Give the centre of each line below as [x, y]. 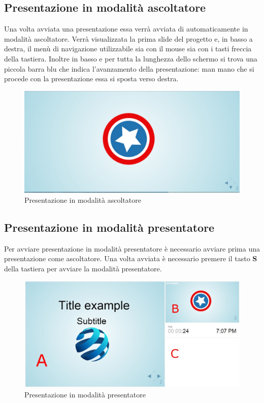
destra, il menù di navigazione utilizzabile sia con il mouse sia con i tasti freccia [128, 49]
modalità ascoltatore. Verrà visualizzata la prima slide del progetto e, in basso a [128, 38]
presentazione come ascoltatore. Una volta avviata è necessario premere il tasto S [131, 258]
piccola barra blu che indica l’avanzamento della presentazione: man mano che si [129, 68]
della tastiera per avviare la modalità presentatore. [83, 268]
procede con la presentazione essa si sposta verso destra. [91, 79]
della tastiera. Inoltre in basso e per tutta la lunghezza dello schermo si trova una [131, 58]
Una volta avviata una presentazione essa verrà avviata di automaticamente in [126, 29]
